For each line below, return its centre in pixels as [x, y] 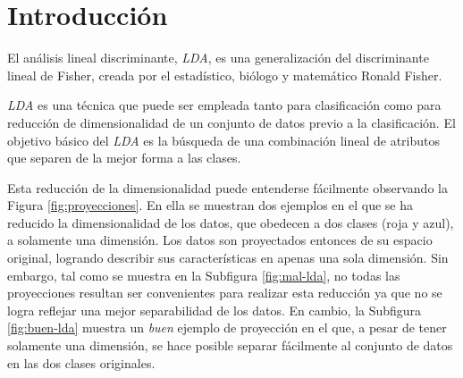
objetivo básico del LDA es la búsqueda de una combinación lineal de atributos [223, 140]
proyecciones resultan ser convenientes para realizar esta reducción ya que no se [225, 293]
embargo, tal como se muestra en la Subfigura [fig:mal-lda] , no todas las [204, 275]
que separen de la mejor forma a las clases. [124, 158]
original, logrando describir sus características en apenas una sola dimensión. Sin [228, 258]
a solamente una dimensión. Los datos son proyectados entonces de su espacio [220, 240]
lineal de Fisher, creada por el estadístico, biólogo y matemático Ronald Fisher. [225, 75]
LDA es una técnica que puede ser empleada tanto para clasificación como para [224, 105]
